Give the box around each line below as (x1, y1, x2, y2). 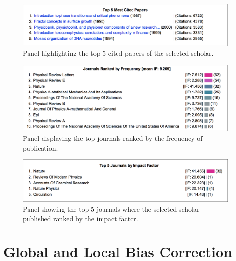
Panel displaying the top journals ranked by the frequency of (23, 133, 203, 143)
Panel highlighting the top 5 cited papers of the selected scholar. (23, 47, 214, 58)
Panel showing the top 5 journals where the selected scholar (23, 203, 200, 214)
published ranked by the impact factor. (23, 213, 138, 223)
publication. (23, 142, 58, 153)
